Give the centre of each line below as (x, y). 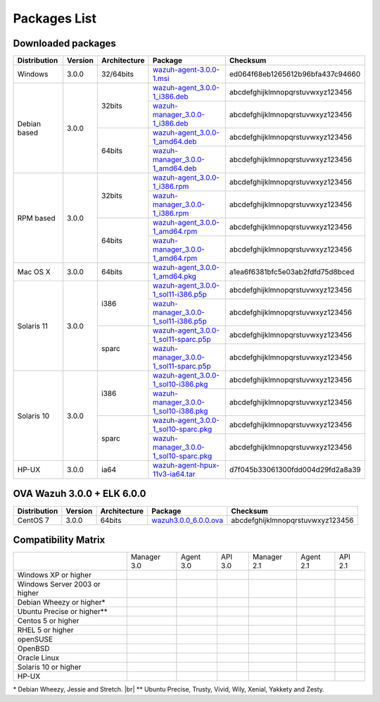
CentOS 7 (33, 520)
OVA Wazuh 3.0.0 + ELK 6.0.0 (80, 494)
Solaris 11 (33, 326)
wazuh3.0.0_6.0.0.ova (188, 520)
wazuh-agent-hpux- (186, 465)
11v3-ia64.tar (174, 474)
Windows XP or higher (54, 575)
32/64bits (117, 74)
